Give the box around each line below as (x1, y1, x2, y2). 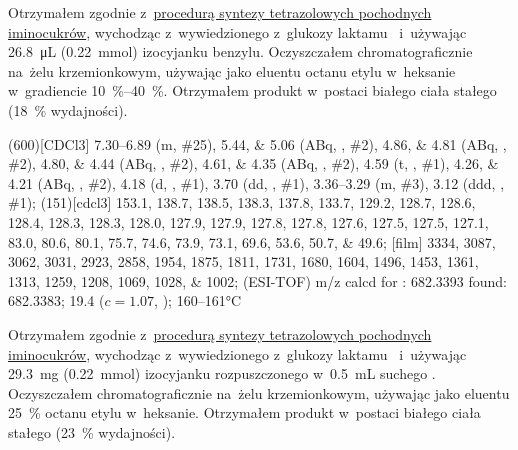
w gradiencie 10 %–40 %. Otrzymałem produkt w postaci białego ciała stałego (8, 80, 497, 101)
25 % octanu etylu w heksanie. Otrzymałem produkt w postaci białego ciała (8, 402, 481, 423)
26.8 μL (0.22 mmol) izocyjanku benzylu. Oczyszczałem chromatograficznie (8, 41, 473, 62)
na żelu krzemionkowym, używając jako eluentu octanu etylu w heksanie (8, 60, 456, 81)
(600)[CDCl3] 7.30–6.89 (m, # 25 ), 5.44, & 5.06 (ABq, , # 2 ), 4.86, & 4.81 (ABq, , (8, 133, 507, 154)
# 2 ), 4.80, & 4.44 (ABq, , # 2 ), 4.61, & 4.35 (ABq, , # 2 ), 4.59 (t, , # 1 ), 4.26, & (8, 153, 499, 174)
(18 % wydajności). (8, 99, 128, 120)
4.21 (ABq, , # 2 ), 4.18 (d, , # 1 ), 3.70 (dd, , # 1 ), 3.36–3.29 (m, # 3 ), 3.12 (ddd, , (8, 172, 505, 193)
